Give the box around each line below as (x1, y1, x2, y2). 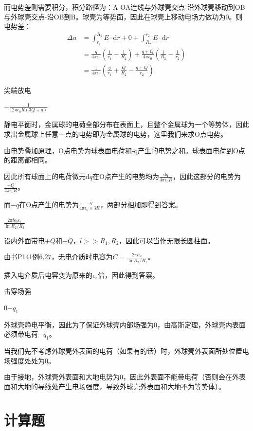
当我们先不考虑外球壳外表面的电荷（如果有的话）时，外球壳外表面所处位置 (4, 346, 242, 356)
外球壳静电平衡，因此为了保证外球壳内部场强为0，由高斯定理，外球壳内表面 (4, 319, 246, 329)
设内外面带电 (4, 235, 45, 245)
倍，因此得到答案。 (97, 269, 159, 280)
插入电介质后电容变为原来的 (4, 269, 92, 280)
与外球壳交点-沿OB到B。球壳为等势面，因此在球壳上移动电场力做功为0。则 (4, 11, 243, 21)
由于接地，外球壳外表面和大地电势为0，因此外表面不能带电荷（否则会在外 (4, 372, 239, 382)
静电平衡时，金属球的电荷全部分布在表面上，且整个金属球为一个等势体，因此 (4, 119, 249, 129)
